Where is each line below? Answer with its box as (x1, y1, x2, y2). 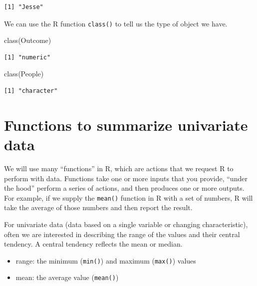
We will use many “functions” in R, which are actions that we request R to (4, 163, 234, 173)
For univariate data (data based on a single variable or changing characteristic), (4, 219, 248, 229)
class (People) (4, 68, 44, 79)
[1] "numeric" (4, 53, 51, 61)
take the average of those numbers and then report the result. (4, 202, 193, 213)
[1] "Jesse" (4, 3, 43, 10)
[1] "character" (4, 87, 58, 95)
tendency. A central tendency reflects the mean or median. (4, 239, 183, 249)
